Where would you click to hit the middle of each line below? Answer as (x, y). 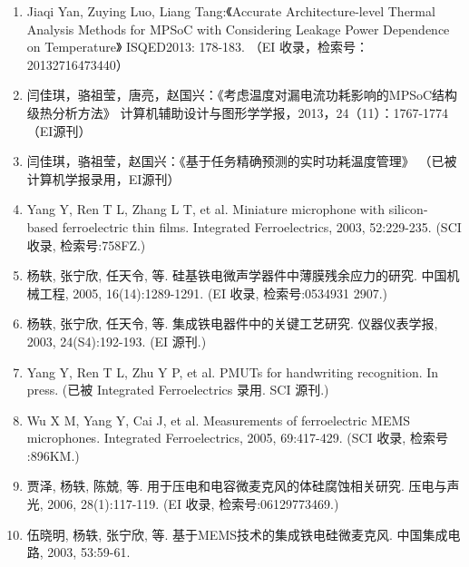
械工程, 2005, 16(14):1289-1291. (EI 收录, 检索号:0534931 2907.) (207, 293)
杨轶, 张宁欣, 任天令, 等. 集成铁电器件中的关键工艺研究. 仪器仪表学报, (232, 323)
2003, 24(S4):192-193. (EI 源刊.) (117, 341)
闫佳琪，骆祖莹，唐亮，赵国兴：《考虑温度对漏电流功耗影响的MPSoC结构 (242, 95)
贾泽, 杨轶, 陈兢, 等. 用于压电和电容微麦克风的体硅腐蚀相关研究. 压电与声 (243, 486)
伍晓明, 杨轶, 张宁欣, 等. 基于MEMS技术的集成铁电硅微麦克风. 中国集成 (237, 534)
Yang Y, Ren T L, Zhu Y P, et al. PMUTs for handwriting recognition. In (233, 371)
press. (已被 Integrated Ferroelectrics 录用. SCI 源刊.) (178, 390)
